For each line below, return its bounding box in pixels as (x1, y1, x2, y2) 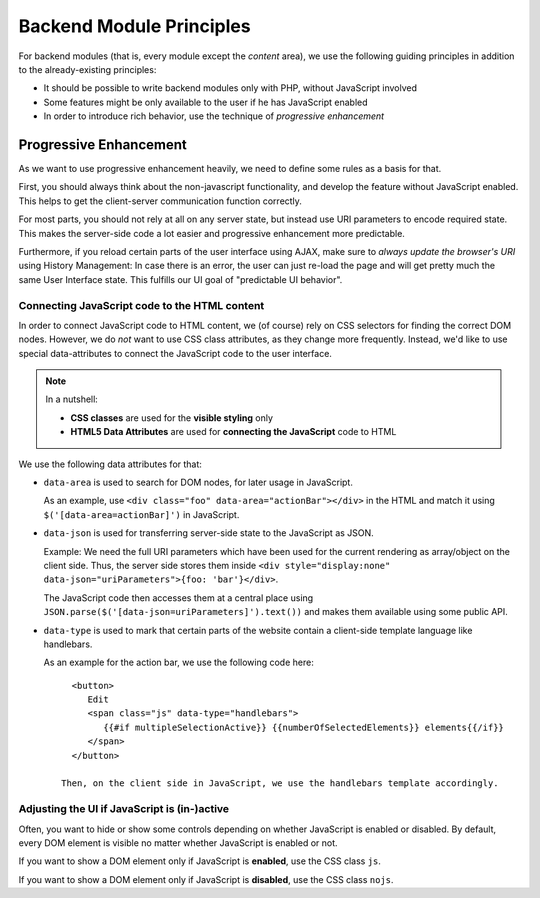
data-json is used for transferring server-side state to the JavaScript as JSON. (43, 527, 374, 539)
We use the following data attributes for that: (18, 458, 202, 470)
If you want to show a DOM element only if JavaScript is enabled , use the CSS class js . (18, 855, 382, 867)
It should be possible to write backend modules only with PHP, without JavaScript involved (43, 82, 418, 94)
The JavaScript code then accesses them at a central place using (43, 591, 314, 604)
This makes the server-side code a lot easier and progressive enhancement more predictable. (18, 227, 405, 239)
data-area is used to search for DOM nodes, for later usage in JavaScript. (43, 476, 354, 489)
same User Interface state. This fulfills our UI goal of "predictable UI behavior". (18, 273, 343, 285)
